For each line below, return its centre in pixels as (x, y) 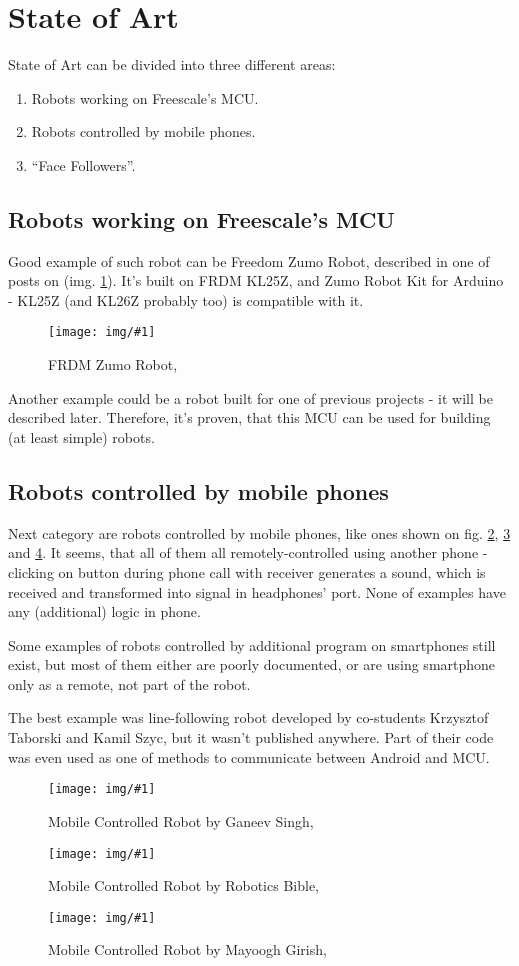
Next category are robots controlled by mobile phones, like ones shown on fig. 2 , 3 (259, 532)
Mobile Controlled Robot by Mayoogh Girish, (187, 949)
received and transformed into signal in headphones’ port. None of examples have (257, 591)
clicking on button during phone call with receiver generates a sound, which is (247, 571)
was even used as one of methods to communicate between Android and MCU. (249, 756)
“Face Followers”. (83, 164)
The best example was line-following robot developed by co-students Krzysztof (248, 717)
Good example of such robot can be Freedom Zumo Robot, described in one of (249, 260)
